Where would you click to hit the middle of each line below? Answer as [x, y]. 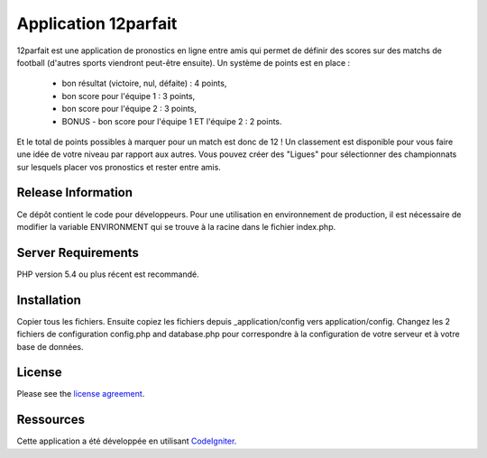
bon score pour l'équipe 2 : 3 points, [129, 109]
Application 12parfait [97, 23]
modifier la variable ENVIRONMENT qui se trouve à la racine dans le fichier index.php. [176, 226]
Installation [49, 300]
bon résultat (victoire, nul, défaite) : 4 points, [144, 83]
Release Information [75, 192]
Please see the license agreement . [81, 394]
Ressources [51, 420]
